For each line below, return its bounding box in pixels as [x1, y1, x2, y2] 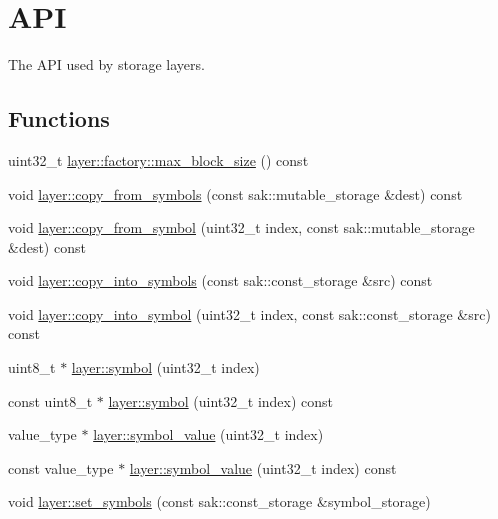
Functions [8, 103, 110, 134]
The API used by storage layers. [8, 54, 205, 75]
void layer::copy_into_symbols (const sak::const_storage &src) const [8, 270, 433, 291]
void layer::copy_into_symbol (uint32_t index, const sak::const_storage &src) [8, 303, 491, 324]
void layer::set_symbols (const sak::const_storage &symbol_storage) [8, 491, 431, 512]
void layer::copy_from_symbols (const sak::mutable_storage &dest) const [8, 183, 463, 204]
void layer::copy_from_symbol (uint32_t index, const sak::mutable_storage [8, 217, 475, 238]
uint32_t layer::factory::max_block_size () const [8, 149, 309, 170]
